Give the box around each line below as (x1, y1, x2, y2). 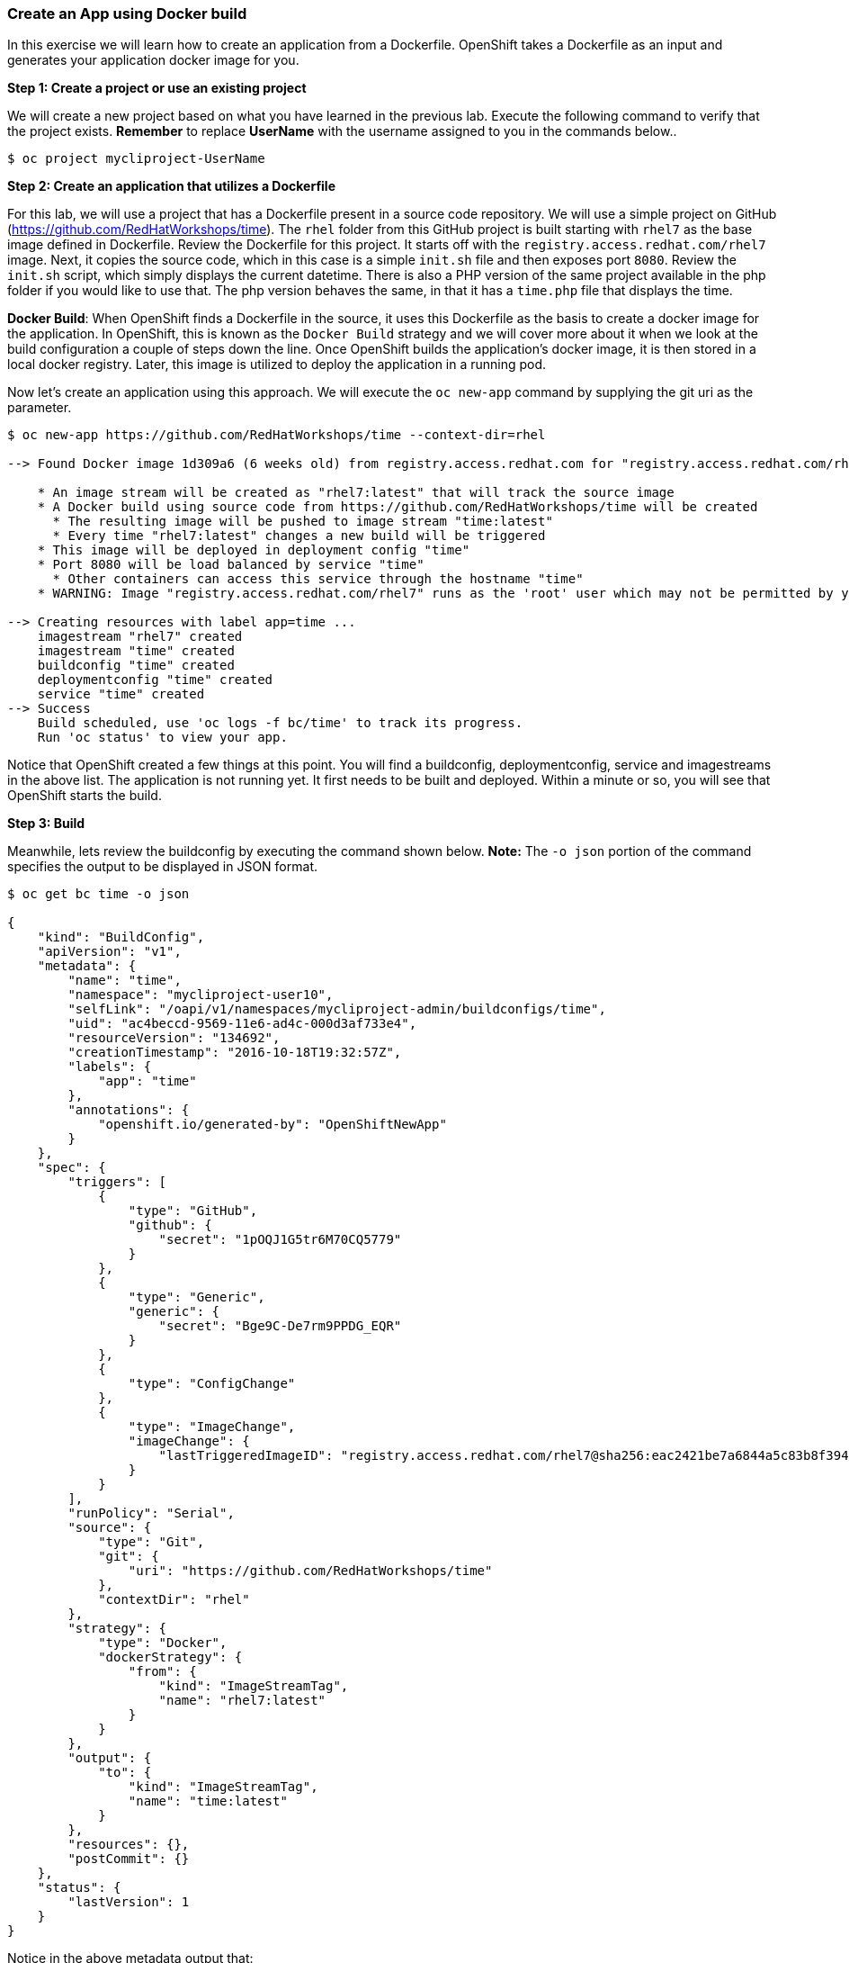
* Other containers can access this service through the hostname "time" (52, 572, 584, 587)
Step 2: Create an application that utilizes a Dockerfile (7, 178, 335, 194)
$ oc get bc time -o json (7, 887, 190, 902)
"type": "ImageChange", (128, 1419, 296, 1435)
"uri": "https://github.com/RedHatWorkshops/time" (128, 1563, 493, 1579)
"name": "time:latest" (128, 1794, 288, 1809)
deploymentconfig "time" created (37, 672, 273, 688)
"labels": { (67, 1059, 152, 1075)
